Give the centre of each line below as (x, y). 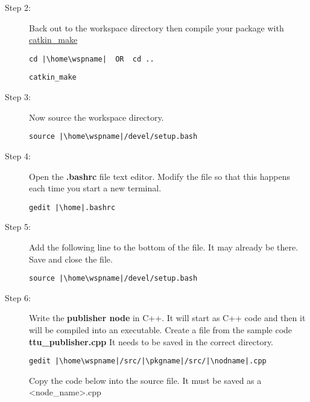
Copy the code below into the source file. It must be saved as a (145, 380)
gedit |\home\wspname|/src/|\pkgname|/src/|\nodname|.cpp (148, 361)
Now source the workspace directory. (96, 117)
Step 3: (18, 97)
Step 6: (18, 297)
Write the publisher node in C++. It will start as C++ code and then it (167, 318)
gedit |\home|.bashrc (72, 207)
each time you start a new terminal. (95, 188)
